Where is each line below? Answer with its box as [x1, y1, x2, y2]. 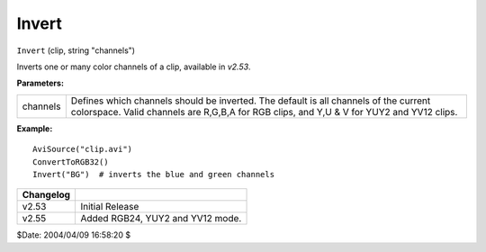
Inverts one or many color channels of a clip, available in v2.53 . [16, 61, 251, 72]
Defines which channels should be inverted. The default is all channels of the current [70, 94, 431, 107]
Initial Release [80, 201, 139, 213]
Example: [16, 122, 53, 134]
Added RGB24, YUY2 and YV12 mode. [80, 212, 242, 225]
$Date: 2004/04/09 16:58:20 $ [16, 229, 130, 240]
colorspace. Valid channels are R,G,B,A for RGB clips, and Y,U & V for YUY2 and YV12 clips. [70, 105, 458, 118]
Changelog [22, 189, 71, 202]
